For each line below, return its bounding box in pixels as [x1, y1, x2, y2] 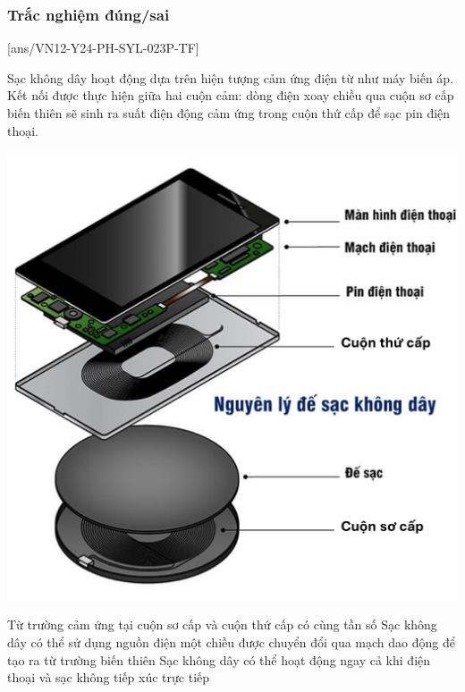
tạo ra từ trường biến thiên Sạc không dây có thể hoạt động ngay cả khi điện [7, 650, 431, 669]
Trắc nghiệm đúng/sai [7, 3, 170, 25]
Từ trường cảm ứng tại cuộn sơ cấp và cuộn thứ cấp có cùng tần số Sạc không [7, 615, 437, 634]
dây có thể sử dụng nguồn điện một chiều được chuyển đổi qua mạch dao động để [7, 632, 455, 651]
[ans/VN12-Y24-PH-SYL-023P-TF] [7, 38, 199, 57]
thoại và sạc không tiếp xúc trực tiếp [7, 668, 210, 687]
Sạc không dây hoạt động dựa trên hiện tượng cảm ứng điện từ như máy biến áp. [7, 68, 454, 87]
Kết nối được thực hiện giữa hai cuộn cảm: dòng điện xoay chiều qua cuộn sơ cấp [7, 86, 454, 105]
